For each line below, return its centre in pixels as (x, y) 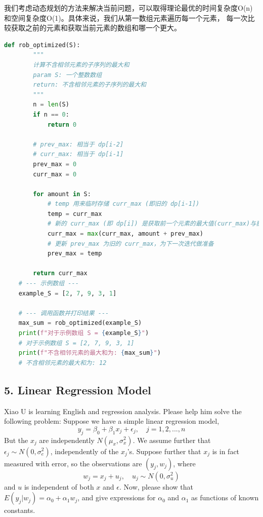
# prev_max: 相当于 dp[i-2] (78, 144)
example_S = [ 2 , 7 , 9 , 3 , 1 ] (68, 293)
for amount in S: (62, 194)
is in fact (226, 451)
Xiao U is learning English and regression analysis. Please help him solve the (123, 411)
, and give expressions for (117, 497)
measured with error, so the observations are (73, 463)
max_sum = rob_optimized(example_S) (80, 323)
